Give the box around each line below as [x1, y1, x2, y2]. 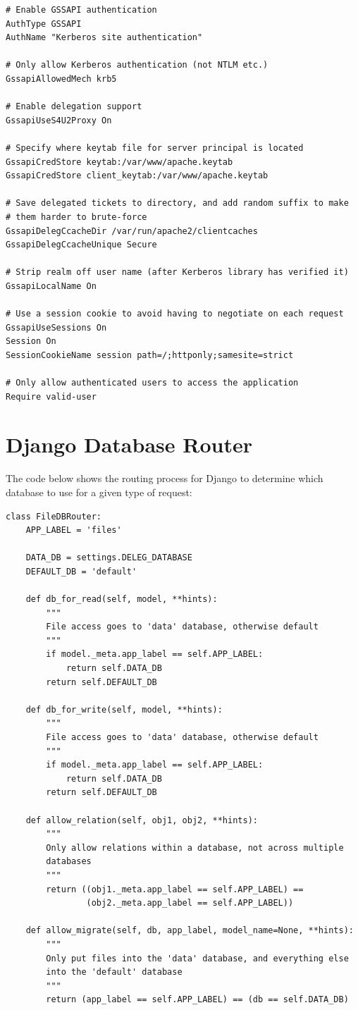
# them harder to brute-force [6, 211, 147, 222]
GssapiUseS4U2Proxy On [6, 115, 112, 125]
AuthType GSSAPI [6, 18, 82, 29]
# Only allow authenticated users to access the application [6, 378, 299, 388]
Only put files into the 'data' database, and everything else [46, 953, 349, 963]
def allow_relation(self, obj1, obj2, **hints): [25, 815, 258, 825]
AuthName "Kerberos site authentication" [6, 32, 203, 43]
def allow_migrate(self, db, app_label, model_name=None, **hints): [25, 925, 354, 936]
